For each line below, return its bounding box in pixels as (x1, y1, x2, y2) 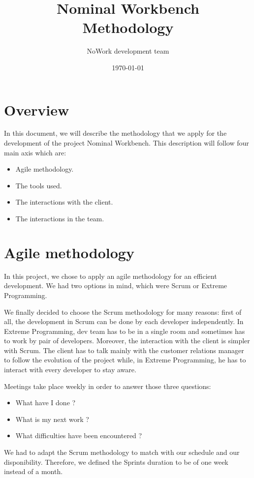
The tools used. (15, 180, 62, 190)
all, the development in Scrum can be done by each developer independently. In (4, 316, 244, 327)
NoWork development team (87, 46, 169, 56)
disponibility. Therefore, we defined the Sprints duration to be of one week (4, 456, 228, 467)
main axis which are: (4, 147, 66, 157)
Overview (4, 99, 69, 119)
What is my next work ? (15, 414, 89, 424)
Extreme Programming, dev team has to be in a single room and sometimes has (4, 326, 245, 336)
